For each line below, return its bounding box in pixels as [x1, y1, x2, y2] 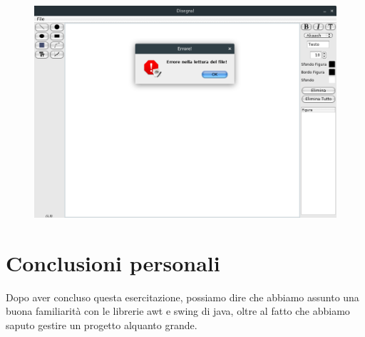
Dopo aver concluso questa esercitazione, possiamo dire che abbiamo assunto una [6, 289, 359, 304]
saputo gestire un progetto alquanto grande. [6, 317, 197, 332]
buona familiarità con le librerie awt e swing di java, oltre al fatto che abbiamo [6, 303, 350, 318]
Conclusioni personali [6, 248, 220, 277]
